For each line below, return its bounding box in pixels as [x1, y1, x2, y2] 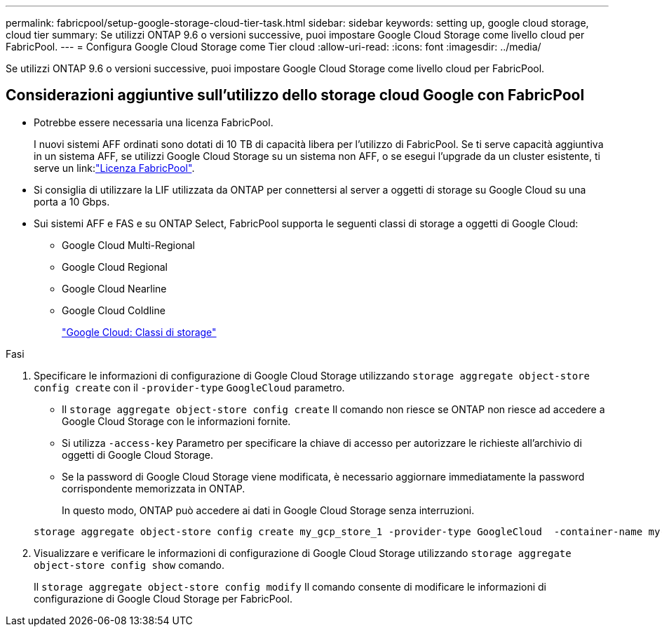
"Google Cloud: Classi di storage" [62, 325, 217, 338]
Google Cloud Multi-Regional [62, 238, 195, 251]
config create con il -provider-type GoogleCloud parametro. [34, 381, 345, 394]
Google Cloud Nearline [62, 282, 167, 295]
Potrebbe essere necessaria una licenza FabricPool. [34, 116, 273, 128]
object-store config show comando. [34, 558, 225, 571]
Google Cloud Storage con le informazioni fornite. [62, 415, 291, 427]
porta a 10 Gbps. [34, 195, 110, 208]
